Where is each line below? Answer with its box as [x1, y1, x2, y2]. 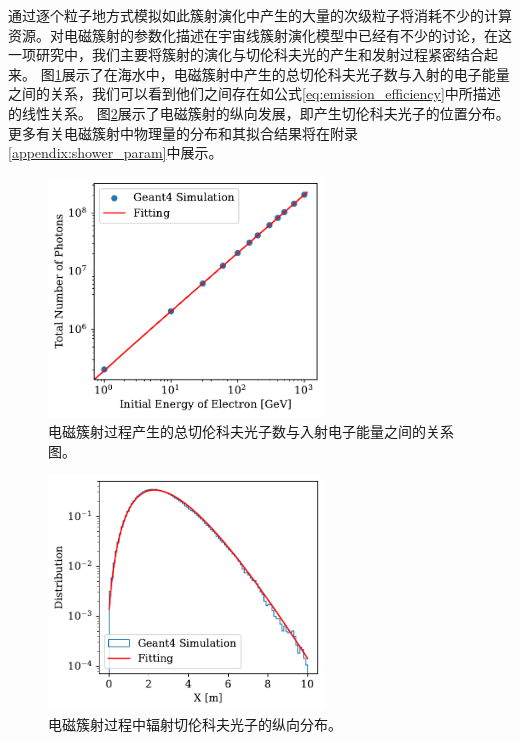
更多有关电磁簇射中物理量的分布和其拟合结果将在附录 [8, 122, 358, 143]
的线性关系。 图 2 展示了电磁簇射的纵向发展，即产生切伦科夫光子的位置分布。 [8, 102, 510, 123]
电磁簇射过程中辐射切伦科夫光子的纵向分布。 [48, 713, 342, 734]
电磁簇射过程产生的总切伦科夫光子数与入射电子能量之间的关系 [48, 421, 454, 441]
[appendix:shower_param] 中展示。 [8, 142, 223, 163]
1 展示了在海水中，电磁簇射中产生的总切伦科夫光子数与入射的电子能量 [54, 63, 510, 84]
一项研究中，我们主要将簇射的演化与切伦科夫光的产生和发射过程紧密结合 [8, 44, 484, 65]
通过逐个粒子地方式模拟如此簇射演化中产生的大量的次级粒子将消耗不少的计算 [8, 5, 512, 25]
